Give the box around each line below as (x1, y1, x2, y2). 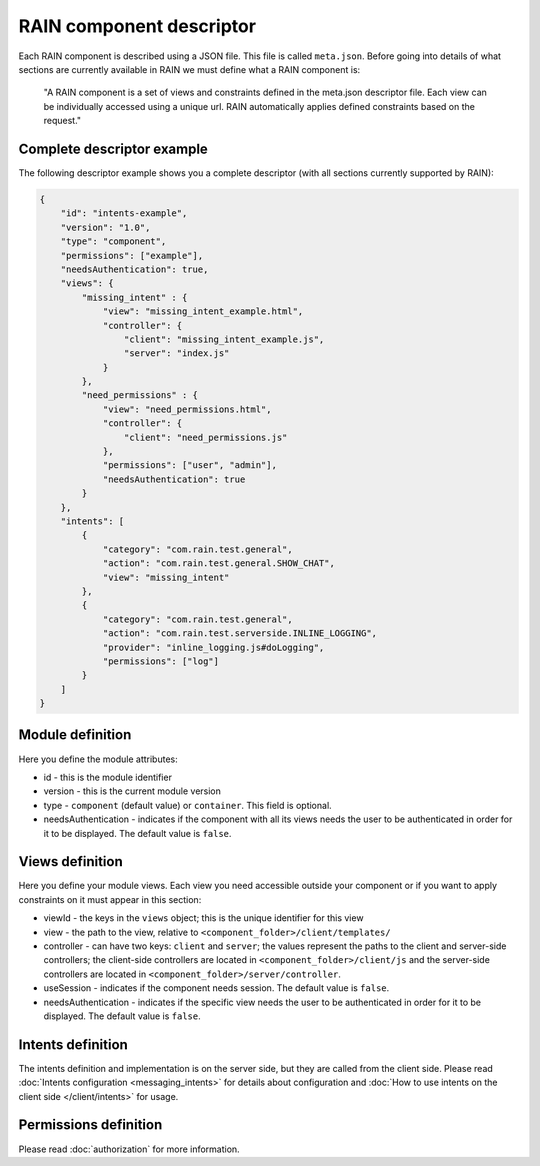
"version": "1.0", (60, 221, 151, 233)
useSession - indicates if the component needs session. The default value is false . (43, 982, 390, 994)
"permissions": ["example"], (60, 250, 204, 261)
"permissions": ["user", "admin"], (102, 460, 277, 471)
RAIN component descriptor (18, 15, 257, 37)
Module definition (18, 726, 132, 744)
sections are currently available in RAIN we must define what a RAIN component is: (18, 63, 361, 75)
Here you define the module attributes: (18, 753, 179, 765)
